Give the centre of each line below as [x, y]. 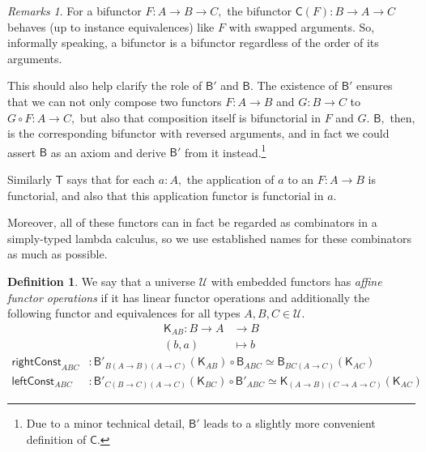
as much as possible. [58, 254]
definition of [56, 439]
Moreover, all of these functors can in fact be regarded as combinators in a [192, 222]
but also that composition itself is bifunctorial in [200, 117]
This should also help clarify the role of [105, 85]
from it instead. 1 [225, 151]
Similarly [30, 179]
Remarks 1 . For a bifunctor [75, 11]
